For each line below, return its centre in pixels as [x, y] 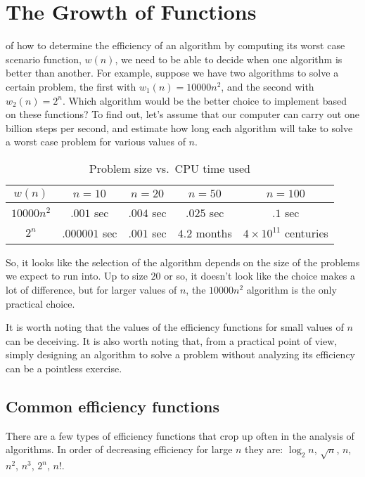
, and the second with [268, 86]
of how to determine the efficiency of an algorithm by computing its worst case [175, 45]
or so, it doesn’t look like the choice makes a [260, 276]
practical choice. [40, 303]
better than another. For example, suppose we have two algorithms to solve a [172, 73]
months [214, 233]
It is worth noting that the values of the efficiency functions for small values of [175, 327]
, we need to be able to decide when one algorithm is [229, 59]
